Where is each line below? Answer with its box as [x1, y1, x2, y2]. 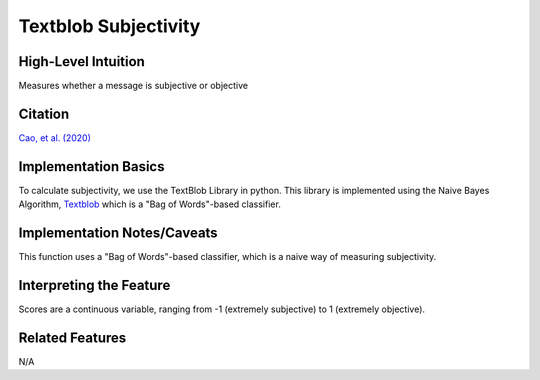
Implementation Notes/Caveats [18, 225, 219, 242]
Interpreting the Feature [18, 276, 171, 294]
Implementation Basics [18, 158, 165, 175]
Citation [18, 105, 70, 122]
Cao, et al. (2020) [18, 131, 92, 144]
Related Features [18, 329, 127, 346]
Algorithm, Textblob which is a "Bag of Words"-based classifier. [18, 198, 282, 210]
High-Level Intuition [18, 53, 145, 70]
